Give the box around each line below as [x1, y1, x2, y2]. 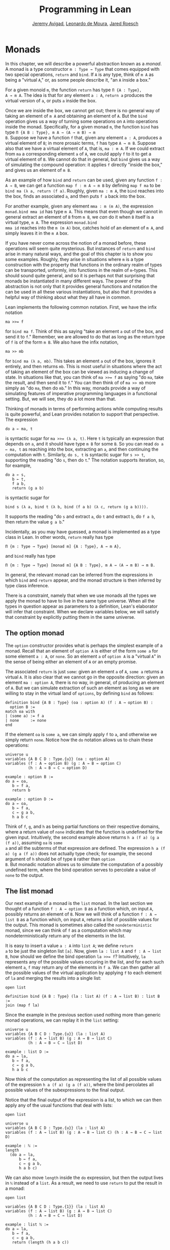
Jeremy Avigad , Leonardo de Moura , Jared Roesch [32, 20, 139, 27]
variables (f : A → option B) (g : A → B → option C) [5, 761, 122, 766]
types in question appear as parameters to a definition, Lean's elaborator [5, 603, 158, 609]
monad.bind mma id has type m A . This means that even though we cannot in [5, 208, 163, 215]
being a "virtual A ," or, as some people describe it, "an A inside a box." [5, 76, 151, 83]
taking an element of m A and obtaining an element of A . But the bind [5, 113, 148, 119]
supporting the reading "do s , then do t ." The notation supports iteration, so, [5, 457, 165, 463]
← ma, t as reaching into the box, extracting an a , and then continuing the [5, 446, 159, 452]
